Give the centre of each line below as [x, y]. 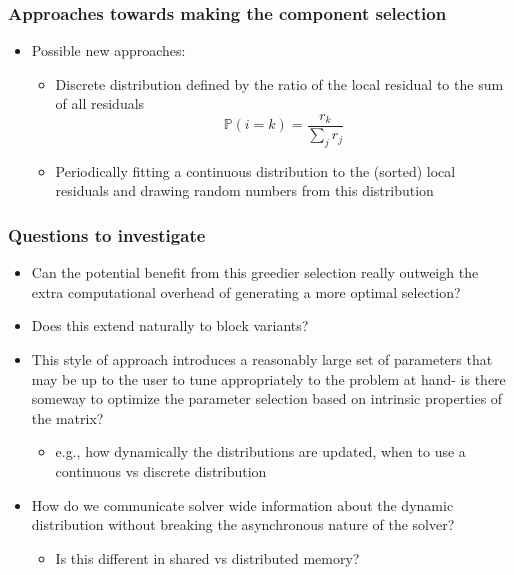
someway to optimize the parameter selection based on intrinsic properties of [267, 398]
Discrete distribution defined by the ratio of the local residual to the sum [279, 83]
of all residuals [100, 103]
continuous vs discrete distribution [161, 471]
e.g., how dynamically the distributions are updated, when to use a [260, 451]
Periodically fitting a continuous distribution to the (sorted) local [255, 170]
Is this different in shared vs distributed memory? [207, 557]
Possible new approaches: [108, 50]
